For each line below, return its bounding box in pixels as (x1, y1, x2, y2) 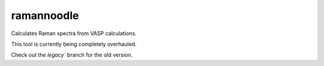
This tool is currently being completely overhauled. (11, 40, 137, 48)
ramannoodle (11, 9, 79, 22)
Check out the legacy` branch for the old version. (11, 51, 133, 59)
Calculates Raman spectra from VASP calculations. (11, 30, 137, 37)
